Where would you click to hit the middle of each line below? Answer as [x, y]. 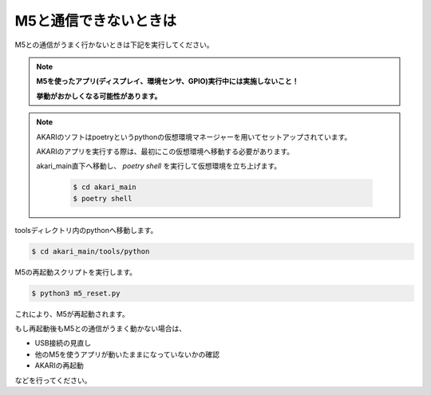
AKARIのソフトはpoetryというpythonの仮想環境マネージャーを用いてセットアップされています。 [194, 136]
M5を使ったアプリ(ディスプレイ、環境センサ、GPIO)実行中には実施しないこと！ [168, 81]
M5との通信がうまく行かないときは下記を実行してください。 [114, 45]
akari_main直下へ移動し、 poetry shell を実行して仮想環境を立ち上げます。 [159, 166]
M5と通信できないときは [96, 21]
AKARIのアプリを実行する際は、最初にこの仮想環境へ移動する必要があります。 [165, 151]
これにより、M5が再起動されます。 [72, 314]
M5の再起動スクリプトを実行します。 [76, 272]
